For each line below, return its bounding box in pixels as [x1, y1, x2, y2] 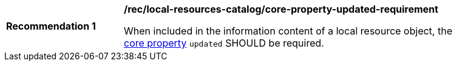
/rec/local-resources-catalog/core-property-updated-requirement [124, 3, 439, 15]
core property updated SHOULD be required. [124, 37, 324, 49]
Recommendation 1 [6, 20, 96, 32]
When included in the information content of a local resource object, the [124, 25, 453, 37]
